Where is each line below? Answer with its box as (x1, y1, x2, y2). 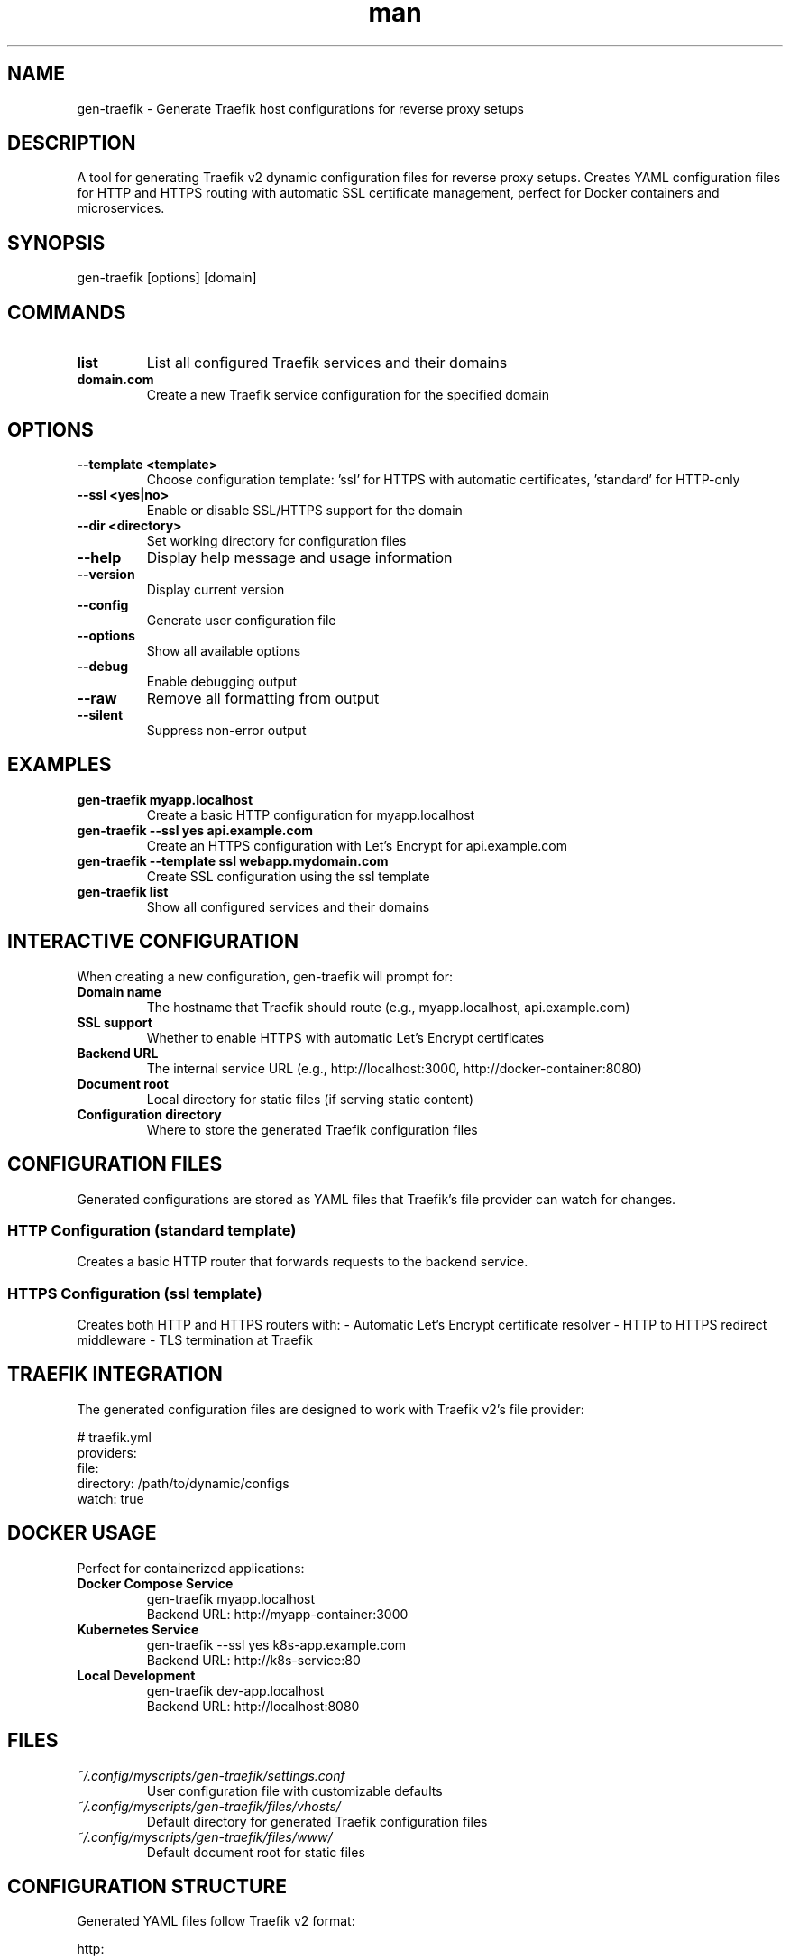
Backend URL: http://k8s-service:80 (146, 1652, 361, 1668)
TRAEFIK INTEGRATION (7, 1363, 223, 1386)
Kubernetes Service (77, 1621, 199, 1637)
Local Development (77, 1667, 196, 1683)
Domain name (77, 983, 161, 999)
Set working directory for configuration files (146, 532, 407, 548)
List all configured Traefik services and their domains (146, 354, 508, 373)
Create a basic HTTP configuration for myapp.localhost (146, 806, 475, 823)
